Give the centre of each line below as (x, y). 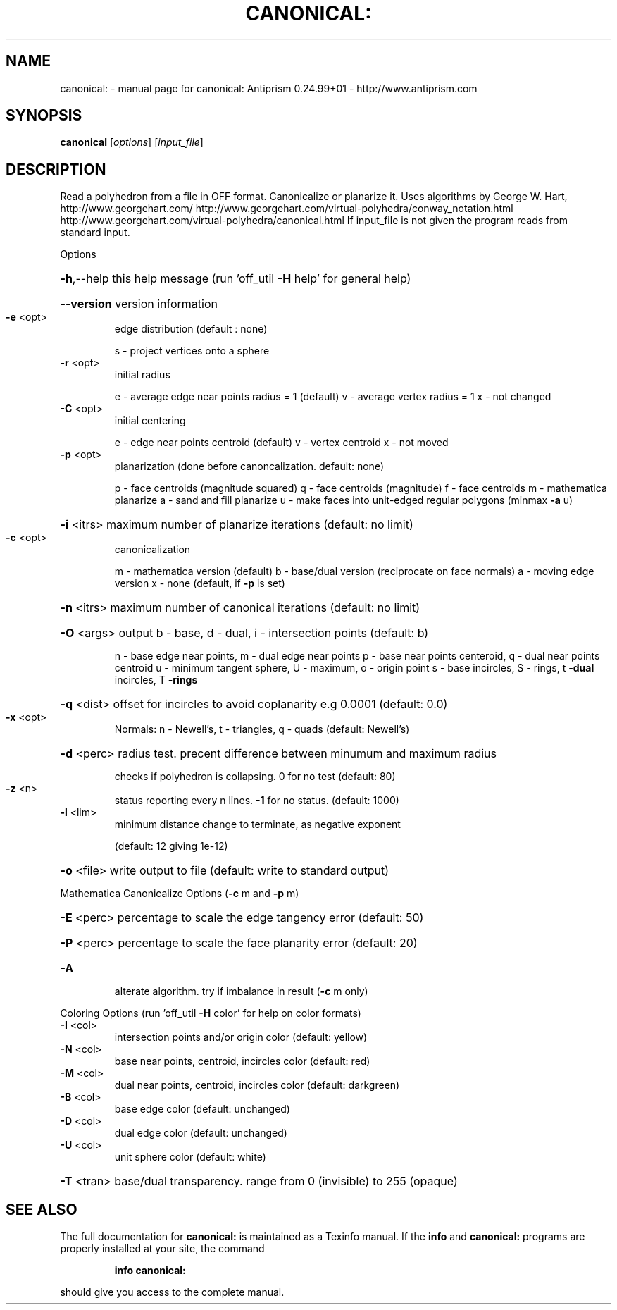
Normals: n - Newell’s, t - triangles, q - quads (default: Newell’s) (262, 729)
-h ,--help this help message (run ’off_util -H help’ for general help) (236, 279)
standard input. (95, 233)
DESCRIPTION (56, 169)
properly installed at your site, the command (162, 1249)
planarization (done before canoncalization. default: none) (249, 466)
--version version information (139, 304)
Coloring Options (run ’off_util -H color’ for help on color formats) (211, 1013)
